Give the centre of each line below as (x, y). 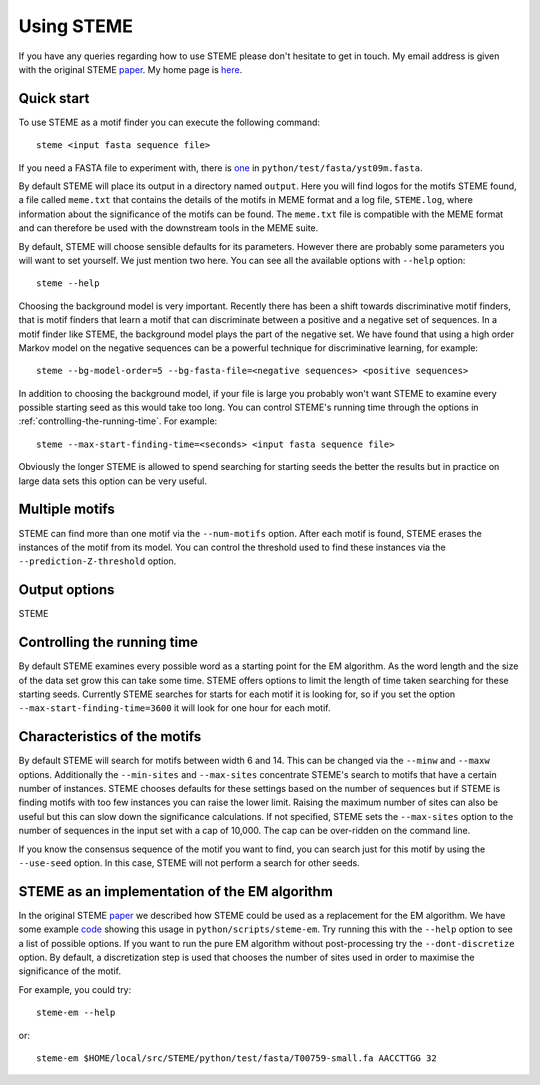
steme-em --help (76, 1013)
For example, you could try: (75, 989)
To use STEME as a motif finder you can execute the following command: (169, 122)
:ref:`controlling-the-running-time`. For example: (118, 421)
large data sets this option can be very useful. (112, 481)
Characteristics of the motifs (110, 736)
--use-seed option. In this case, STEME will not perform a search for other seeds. (189, 862)
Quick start (54, 98)
